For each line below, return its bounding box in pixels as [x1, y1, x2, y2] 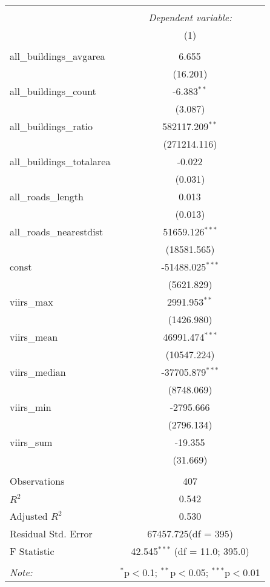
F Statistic [10, 544, 54, 558]
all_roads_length [10, 189, 84, 203]
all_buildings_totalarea [10, 154, 111, 168]
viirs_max [10, 295, 53, 309]
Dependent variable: [148, 10, 232, 24]
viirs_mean [10, 330, 58, 344]
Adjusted [10, 509, 48, 523]
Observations [10, 474, 65, 488]
